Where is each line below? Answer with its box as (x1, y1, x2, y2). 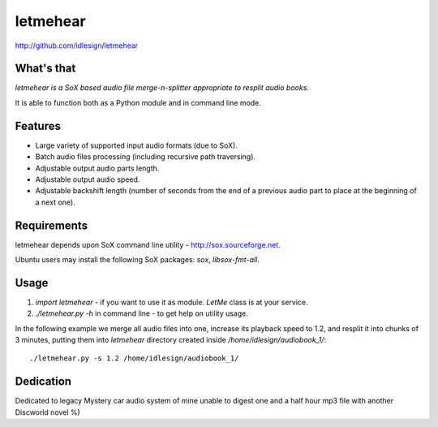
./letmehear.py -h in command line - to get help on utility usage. (35, 308, 249, 318)
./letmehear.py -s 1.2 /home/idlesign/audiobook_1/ (29, 354, 239, 363)
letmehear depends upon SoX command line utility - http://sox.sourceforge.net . (15, 239, 281, 249)
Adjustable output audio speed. (35, 175, 140, 184)
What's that (15, 62, 76, 75)
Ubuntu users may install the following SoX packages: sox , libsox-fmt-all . (15, 255, 260, 264)
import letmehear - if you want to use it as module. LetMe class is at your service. (35, 297, 308, 307)
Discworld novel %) (15, 407, 80, 417)
